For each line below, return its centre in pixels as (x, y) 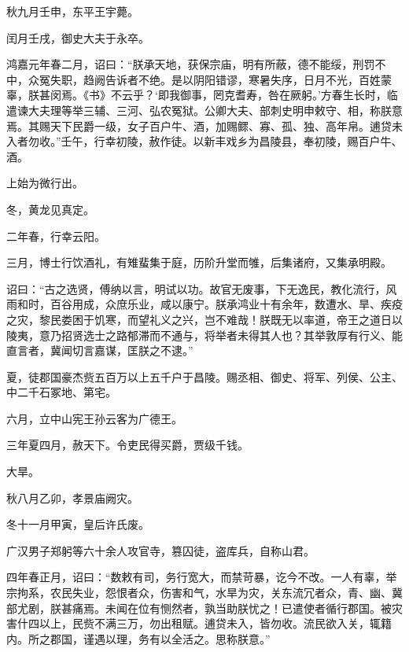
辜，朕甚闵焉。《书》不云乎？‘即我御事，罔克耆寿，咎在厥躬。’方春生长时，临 (202, 95)
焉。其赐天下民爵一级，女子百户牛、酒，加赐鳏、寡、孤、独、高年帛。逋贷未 (204, 125)
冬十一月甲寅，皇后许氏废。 (78, 524)
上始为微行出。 (45, 183)
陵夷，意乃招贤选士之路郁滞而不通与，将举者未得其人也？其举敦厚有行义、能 (204, 335)
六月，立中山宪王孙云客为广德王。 (94, 418)
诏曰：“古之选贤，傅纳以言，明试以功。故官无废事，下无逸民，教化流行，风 (202, 288)
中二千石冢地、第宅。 (61, 392)
